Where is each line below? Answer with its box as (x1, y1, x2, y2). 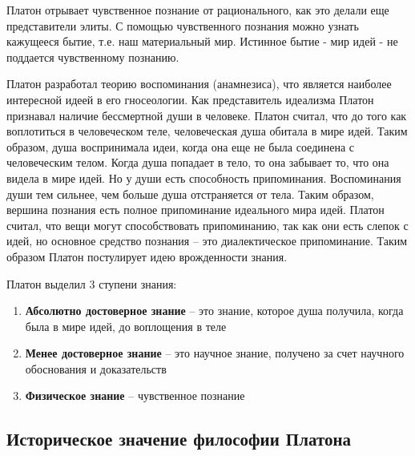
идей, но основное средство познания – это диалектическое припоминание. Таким (6, 232, 408, 249)
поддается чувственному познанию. (6, 48, 179, 65)
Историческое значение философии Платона (6, 426, 352, 451)
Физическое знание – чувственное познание (25, 387, 245, 404)
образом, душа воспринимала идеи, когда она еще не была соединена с (6, 138, 355, 155)
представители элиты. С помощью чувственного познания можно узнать (6, 17, 359, 34)
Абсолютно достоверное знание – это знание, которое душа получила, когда (25, 302, 404, 319)
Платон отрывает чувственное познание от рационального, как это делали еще (6, 2, 389, 18)
